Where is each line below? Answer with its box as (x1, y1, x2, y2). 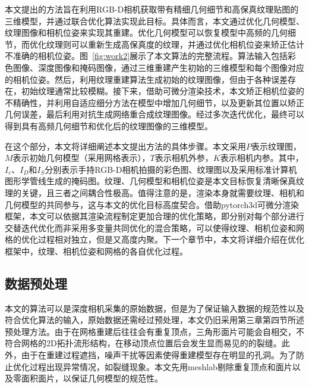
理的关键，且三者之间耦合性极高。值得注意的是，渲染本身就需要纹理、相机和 (5, 186, 304, 198)
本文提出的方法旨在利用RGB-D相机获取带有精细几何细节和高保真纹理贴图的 (5, 3, 299, 15)
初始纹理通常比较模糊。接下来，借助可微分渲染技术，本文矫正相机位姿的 (21, 85, 304, 97)
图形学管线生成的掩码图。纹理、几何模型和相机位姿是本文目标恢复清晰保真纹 (5, 175, 304, 187)
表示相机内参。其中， (220, 151, 304, 164)
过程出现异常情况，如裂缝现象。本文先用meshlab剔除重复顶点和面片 (29, 360, 292, 373)
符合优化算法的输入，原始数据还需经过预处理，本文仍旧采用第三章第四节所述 (5, 313, 304, 326)
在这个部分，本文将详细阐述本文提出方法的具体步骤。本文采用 (5, 139, 246, 152)
